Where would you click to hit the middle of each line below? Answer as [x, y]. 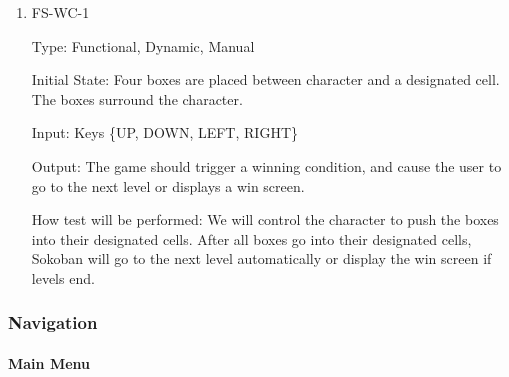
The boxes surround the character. [137, 98]
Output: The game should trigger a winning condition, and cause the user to [266, 165]
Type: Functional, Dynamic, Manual [143, 45]
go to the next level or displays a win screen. [168, 185]
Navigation [53, 322]
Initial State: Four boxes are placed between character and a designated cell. [265, 79]
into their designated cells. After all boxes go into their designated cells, [251, 238]
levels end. [63, 277]
